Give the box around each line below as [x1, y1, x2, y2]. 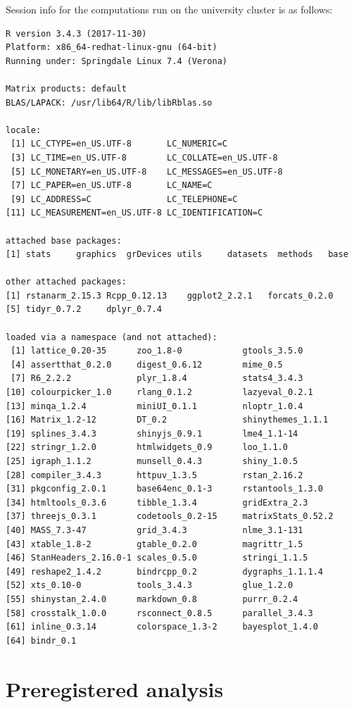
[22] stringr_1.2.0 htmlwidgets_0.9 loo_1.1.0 [6, 442, 288, 453]
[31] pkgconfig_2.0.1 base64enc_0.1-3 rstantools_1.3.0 [6, 484, 324, 494]
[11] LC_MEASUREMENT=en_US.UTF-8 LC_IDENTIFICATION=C [6, 208, 263, 218]
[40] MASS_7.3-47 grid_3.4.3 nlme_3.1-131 [6, 525, 303, 535]
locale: [6, 125, 42, 135]
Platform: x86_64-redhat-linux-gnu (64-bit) [6, 42, 217, 53]
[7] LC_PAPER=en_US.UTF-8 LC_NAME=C [11, 180, 213, 191]
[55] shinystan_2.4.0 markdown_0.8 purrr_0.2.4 [6, 594, 298, 604]
